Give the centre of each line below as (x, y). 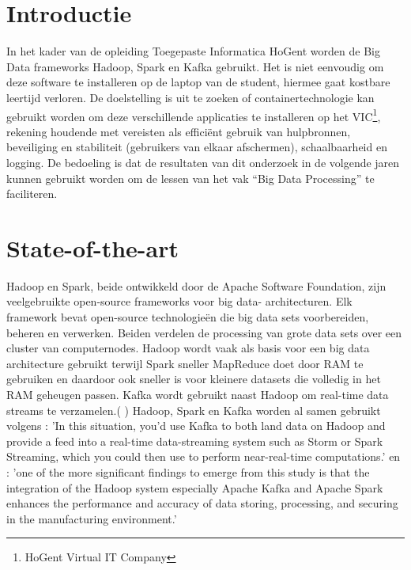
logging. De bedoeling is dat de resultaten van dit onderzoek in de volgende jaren (203, 162)
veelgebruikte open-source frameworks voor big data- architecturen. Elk (179, 301)
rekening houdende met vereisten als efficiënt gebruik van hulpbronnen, (179, 131)
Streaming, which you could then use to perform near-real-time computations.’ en (204, 456)
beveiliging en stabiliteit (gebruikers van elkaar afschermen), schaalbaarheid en (197, 147)
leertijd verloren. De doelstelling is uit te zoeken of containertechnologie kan (190, 97)
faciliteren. (32, 194)
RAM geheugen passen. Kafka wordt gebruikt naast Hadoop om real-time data (198, 394)
